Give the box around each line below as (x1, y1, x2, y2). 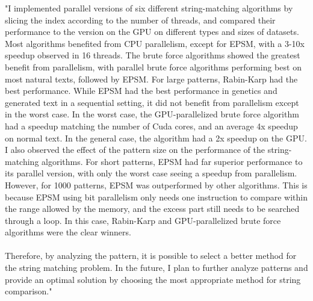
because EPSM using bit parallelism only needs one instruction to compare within (5, 190, 308, 203)
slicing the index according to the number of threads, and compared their (5, 13, 276, 26)
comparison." (5, 285, 52, 297)
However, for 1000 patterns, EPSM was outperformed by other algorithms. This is (5, 178, 308, 191)
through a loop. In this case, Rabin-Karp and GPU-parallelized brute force (5, 214, 281, 226)
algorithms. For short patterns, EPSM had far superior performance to (42, 155, 303, 167)
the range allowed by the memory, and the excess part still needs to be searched (5, 202, 300, 215)
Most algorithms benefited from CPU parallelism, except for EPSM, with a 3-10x (5, 37, 305, 49)
